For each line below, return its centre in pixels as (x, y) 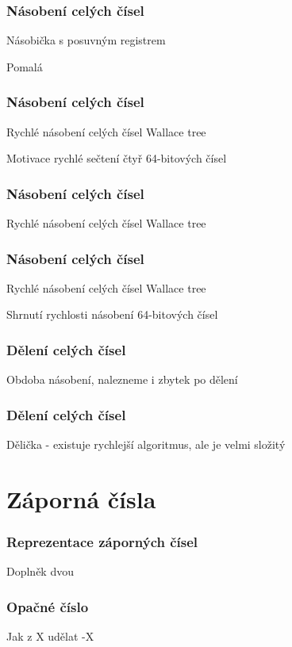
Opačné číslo (48, 606)
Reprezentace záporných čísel (102, 541)
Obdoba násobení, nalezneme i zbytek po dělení (122, 379)
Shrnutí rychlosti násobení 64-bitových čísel (112, 314)
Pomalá (25, 66)
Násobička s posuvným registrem (86, 40)
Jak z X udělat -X (50, 636)
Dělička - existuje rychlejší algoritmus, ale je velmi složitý (146, 444)
